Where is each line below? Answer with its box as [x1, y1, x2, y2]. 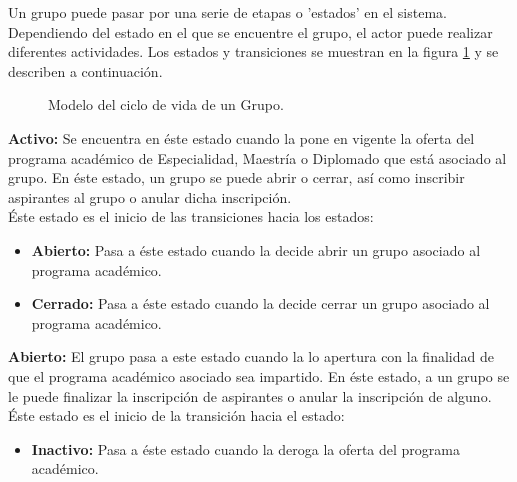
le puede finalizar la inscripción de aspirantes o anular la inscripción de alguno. [8, 385, 492, 406]
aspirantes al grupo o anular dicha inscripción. [8, 186, 292, 207]
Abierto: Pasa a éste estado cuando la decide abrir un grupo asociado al [31, 239, 481, 260]
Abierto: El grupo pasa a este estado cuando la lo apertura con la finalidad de [8, 346, 494, 367]
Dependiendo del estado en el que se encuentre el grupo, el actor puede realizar [8, 21, 493, 42]
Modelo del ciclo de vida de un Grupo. [48, 94, 284, 115]
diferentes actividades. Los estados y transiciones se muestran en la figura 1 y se [8, 41, 499, 62]
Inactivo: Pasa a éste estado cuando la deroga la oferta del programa [31, 438, 461, 459]
